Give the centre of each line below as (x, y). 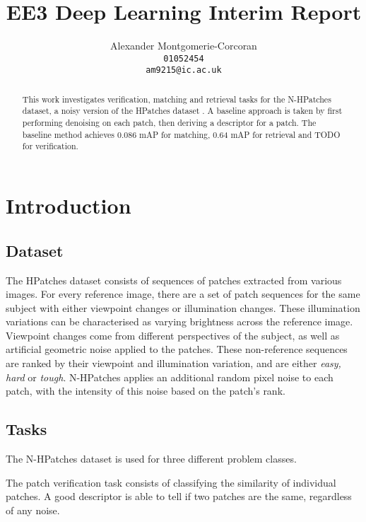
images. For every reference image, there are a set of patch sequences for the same (183, 294)
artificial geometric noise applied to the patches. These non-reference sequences (177, 349)
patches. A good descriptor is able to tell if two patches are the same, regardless (179, 496)
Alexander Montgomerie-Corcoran (184, 46)
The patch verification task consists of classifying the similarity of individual (171, 482)
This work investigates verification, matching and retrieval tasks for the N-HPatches (177, 99)
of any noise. (33, 510)
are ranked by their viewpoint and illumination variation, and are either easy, (173, 363)
